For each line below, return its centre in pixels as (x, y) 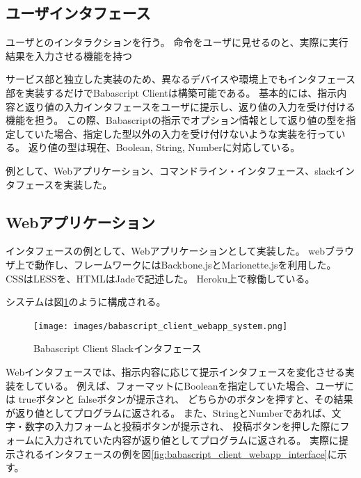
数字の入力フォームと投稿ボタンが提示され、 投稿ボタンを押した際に (182, 426)
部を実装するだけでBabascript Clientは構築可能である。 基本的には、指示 (171, 92)
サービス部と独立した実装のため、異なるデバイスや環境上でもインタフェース (180, 79)
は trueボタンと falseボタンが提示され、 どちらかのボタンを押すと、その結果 (179, 399)
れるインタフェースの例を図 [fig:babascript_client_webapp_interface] (176, 453)
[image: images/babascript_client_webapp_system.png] (161, 326)
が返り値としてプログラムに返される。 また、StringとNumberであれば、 (169, 412)
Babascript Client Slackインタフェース (118, 348)
